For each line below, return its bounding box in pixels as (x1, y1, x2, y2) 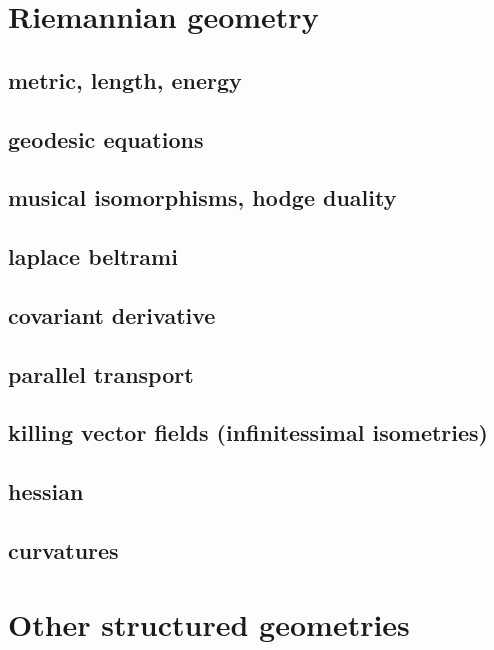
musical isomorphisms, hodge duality (8, 182, 397, 213)
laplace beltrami (8, 241, 178, 272)
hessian (8, 476, 84, 507)
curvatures (8, 535, 119, 566)
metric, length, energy (8, 64, 242, 95)
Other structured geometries (8, 603, 410, 644)
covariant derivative (8, 299, 216, 330)
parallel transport (8, 358, 194, 389)
